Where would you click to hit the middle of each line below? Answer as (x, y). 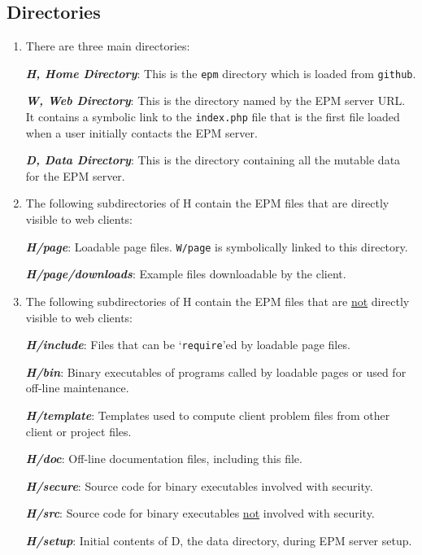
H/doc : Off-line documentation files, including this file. (164, 459)
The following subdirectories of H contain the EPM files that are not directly (218, 301)
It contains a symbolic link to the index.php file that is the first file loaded (213, 117)
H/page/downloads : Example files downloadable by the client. (186, 274)
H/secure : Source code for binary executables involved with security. (199, 485)
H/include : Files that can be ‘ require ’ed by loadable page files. (188, 345)
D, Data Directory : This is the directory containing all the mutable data (213, 160)
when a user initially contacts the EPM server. (141, 132)
